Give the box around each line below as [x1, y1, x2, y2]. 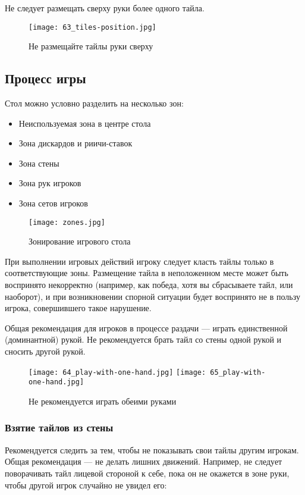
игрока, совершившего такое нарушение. [5, 302, 152, 314]
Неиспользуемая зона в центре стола [18, 117, 151, 129]
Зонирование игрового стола [29, 235, 131, 248]
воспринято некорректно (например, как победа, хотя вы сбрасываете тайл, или [5, 278, 293, 291]
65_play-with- [210, 368, 266, 377]
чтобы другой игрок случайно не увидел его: [5, 478, 167, 491]
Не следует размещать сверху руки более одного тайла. [5, 2, 205, 14]
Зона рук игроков [18, 177, 81, 189]
